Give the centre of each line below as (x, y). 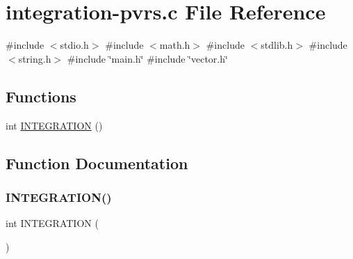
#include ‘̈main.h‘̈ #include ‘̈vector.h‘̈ (147, 58)
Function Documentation (97, 163)
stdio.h (74, 45)
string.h (35, 58)
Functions (41, 96)
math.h (175, 45)
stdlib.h (277, 45)
